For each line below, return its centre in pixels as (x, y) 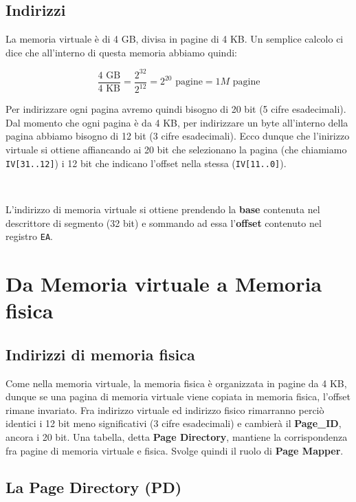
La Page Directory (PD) (94, 487)
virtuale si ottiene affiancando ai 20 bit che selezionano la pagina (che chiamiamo (176, 150)
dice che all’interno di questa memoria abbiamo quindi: (121, 52)
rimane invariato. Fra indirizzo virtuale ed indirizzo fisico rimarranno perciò (165, 410)
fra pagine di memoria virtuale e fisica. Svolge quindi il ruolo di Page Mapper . (175, 450)
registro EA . (29, 236)
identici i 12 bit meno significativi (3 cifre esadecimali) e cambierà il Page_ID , (174, 423)
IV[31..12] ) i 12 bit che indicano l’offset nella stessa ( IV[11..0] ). (146, 163)
